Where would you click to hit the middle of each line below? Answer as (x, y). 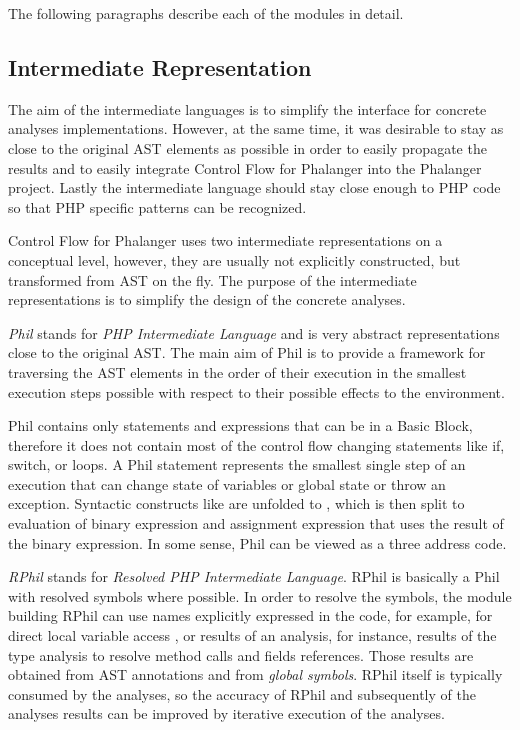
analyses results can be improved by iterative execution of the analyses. (226, 713)
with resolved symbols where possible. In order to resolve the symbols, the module (260, 595)
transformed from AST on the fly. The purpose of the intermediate (212, 279)
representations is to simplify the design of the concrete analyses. (207, 299)
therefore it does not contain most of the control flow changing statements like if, (256, 444)
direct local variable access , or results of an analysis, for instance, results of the (252, 635)
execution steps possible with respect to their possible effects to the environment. (256, 391)
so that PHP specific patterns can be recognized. (157, 206)
